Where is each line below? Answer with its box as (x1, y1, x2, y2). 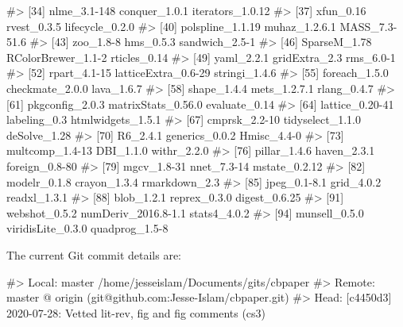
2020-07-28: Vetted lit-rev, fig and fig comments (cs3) (6, 304, 266, 321)
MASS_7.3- (339, 17, 397, 34)
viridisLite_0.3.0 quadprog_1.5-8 (6, 220, 169, 237)
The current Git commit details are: (6, 246, 181, 263)
